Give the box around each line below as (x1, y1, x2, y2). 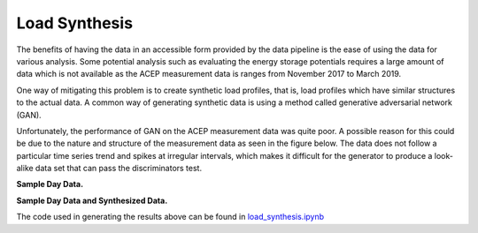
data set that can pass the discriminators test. (35, 163, 203, 174)
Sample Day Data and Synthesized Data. (16, 195, 168, 206)
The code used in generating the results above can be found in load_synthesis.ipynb (16, 212, 325, 222)
